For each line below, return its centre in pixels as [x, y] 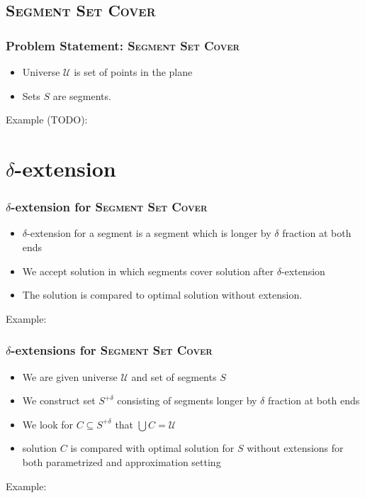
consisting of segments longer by [187, 400]
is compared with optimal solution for [152, 448]
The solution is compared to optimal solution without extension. [162, 295]
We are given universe [70, 376]
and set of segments [174, 376]
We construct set [59, 400]
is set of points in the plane [133, 72]
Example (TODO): [47, 120]
